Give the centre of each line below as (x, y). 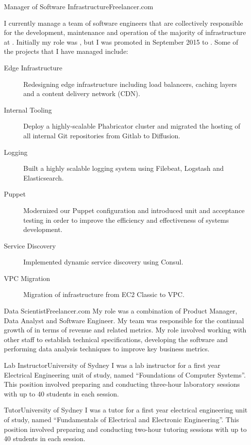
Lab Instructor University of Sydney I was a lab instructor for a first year (112, 365)
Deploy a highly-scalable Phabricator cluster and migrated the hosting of (132, 126)
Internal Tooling (28, 109)
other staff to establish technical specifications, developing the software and (116, 339)
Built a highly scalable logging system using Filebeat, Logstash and (124, 168)
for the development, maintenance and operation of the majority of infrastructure (125, 32)
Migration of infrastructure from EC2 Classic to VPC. (104, 294)
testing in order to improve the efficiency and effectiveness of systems (126, 220)
